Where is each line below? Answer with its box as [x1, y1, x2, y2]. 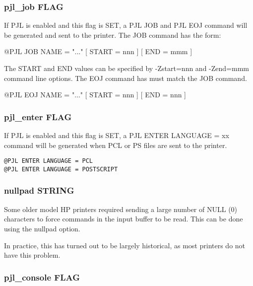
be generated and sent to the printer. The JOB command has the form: [4, 29, 221, 40]
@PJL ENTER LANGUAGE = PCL [4, 157, 93, 165]
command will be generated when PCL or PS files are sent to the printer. [4, 140, 227, 150]
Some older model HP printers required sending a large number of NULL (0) [4, 204, 238, 214]
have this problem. [4, 250, 61, 260]
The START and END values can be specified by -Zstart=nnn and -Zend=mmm [4, 63, 249, 73]
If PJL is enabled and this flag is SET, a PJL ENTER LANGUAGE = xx [4, 130, 229, 140]
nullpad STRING [4, 184, 74, 197]
